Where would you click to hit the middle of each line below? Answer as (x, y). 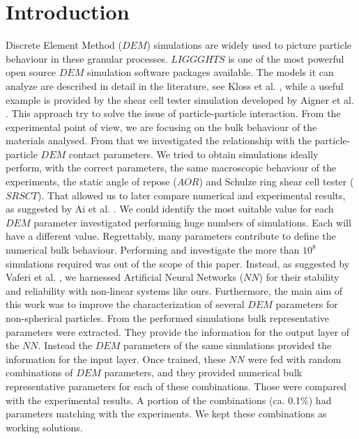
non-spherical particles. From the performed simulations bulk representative (168, 318)
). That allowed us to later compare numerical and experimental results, (192, 195)
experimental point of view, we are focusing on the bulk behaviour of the (161, 126)
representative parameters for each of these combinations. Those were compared (176, 386)
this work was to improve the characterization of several (125, 304)
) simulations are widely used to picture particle (249, 45)
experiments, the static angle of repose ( (91, 182)
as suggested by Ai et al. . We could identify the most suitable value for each (170, 209)
